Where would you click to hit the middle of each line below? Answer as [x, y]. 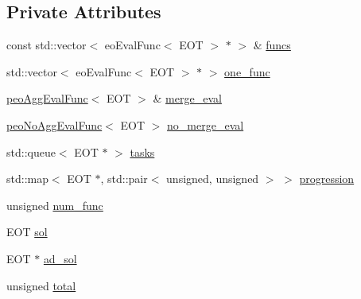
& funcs [272, 45]
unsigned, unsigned [213, 179]
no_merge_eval [206, 124]
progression [327, 179]
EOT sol [27, 232]
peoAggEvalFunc [47, 98]
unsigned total [41, 285]
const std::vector [47, 45]
